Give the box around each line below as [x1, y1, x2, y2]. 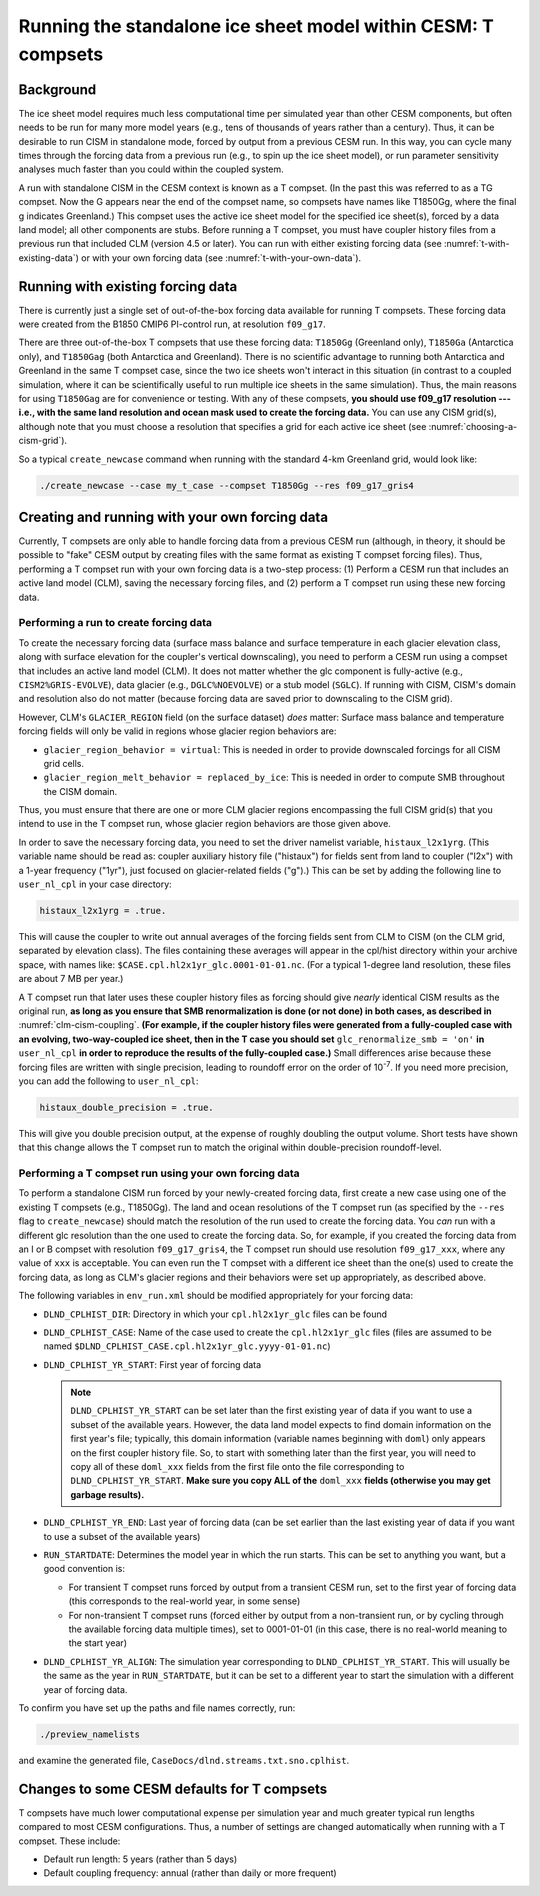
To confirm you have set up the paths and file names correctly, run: [18, 1701, 296, 1714]
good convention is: [43, 1563, 125, 1575]
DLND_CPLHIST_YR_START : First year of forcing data [43, 1358, 262, 1370]
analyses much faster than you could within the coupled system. [18, 163, 284, 175]
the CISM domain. [43, 785, 118, 797]
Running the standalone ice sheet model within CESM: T [18, 15, 494, 37]
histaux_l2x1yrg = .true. [39, 905, 167, 916]
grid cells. [43, 757, 85, 769]
